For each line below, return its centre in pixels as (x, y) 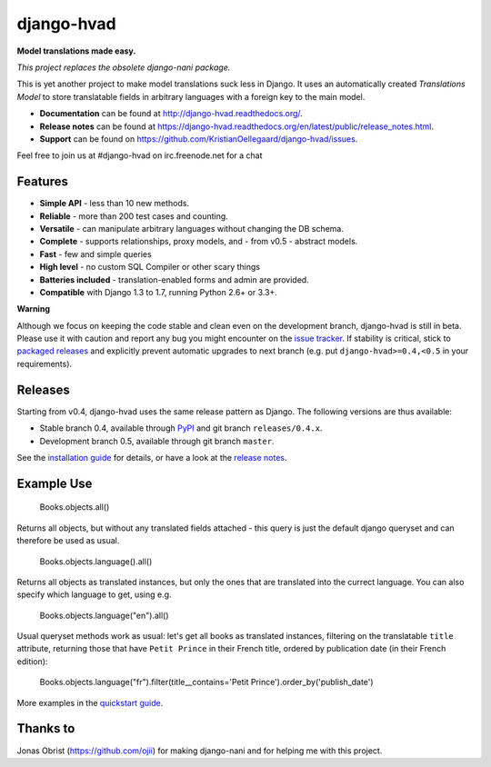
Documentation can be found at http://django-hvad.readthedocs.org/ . (171, 114)
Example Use (55, 483)
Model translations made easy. (76, 51)
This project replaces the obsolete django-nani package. (124, 67)
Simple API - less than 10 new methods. (115, 204)
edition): (32, 661)
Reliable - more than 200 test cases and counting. (134, 216)
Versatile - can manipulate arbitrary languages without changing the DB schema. (192, 228)
